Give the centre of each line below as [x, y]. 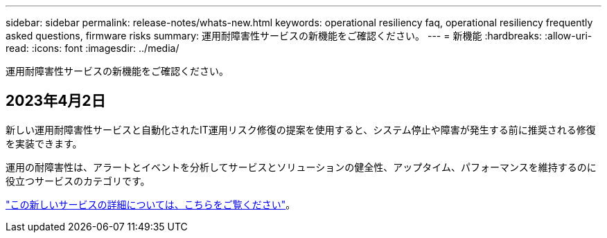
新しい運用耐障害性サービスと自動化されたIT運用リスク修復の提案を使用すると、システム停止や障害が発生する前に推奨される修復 [301, 129]
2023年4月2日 [56, 101]
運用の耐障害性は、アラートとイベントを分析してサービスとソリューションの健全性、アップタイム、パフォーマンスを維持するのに [301, 167]
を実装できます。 [44, 143]
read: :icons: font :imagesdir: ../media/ [93, 48]
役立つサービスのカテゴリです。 [78, 181]
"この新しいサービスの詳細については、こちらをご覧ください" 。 [151, 204]
